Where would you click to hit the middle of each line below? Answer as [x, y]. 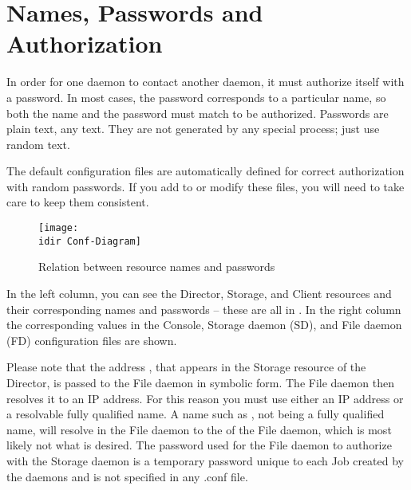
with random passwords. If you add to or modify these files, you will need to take [205, 186]
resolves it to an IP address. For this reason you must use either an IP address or [205, 398]
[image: [59, 228]
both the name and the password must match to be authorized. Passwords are [198, 113]
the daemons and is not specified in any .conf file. [127, 476]
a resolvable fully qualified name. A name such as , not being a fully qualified [196, 414]
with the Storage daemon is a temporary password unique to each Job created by [205, 460]
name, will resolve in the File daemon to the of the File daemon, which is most [199, 429]
